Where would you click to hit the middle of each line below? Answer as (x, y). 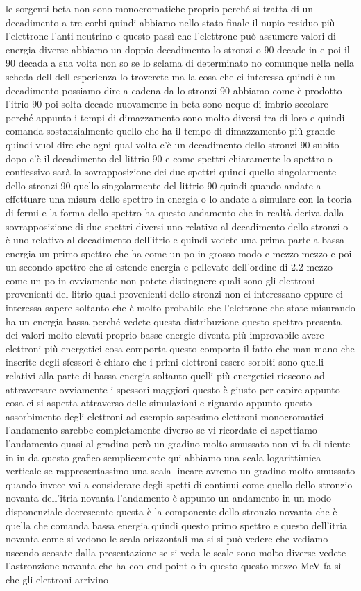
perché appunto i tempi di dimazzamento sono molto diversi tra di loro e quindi (175, 117)
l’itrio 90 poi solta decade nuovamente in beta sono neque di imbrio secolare (167, 104)
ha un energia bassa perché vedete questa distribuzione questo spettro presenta (174, 321)
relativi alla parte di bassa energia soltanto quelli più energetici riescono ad (165, 376)
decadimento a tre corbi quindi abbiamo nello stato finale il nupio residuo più (170, 22)
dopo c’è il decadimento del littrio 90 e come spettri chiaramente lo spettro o (169, 158)
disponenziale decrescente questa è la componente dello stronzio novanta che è (171, 511)
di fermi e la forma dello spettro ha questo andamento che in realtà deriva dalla (175, 212)
